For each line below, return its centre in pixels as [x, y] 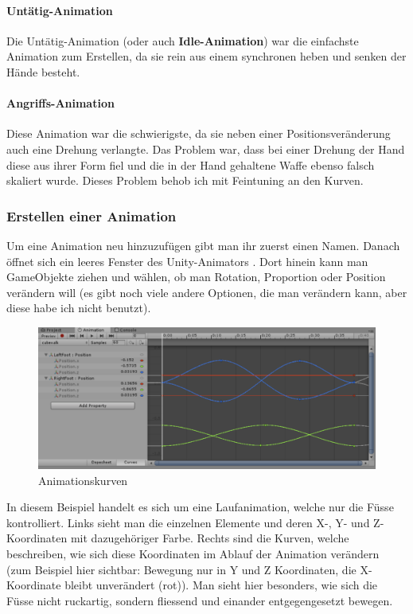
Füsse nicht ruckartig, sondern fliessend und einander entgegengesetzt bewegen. [200, 600]
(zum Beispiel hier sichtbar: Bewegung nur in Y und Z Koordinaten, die [181, 569]
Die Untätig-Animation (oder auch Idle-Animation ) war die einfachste [183, 40]
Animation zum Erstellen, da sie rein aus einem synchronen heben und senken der [206, 56]
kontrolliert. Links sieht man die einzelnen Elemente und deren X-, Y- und [188, 522]
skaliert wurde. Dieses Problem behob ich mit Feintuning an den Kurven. [185, 180]
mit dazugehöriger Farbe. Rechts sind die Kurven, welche [210, 538]
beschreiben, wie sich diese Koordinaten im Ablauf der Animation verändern [193, 553]
